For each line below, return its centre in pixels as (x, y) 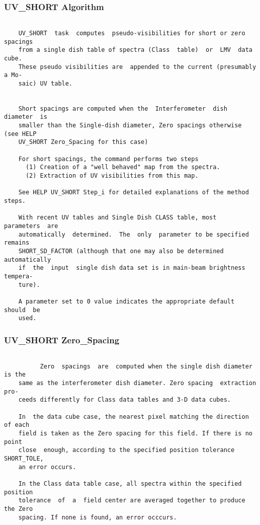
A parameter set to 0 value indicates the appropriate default (126, 301)
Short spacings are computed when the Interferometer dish (123, 108)
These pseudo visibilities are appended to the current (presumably (137, 67)
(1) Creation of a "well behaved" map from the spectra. (123, 167)
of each (17, 425)
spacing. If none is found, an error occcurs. (98, 517)
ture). (29, 285)
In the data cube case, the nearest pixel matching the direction (134, 417)
